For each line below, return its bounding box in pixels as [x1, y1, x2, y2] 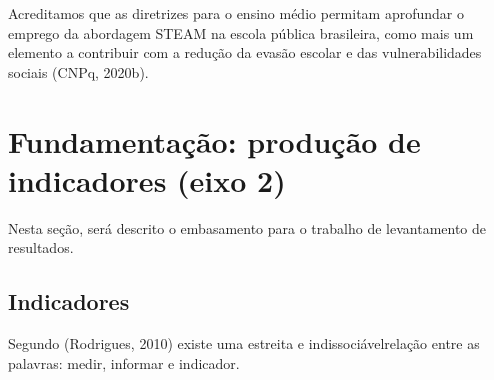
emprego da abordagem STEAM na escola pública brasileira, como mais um [8, 22, 474, 43]
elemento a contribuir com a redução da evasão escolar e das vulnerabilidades [8, 42, 482, 63]
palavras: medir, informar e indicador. [8, 352, 240, 373]
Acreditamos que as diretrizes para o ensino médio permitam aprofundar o [8, 3, 464, 23]
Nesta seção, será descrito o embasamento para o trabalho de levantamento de [8, 217, 487, 238]
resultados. [8, 237, 74, 258]
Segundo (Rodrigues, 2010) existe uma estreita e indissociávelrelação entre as [8, 333, 480, 354]
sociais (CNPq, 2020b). [8, 61, 149, 82]
